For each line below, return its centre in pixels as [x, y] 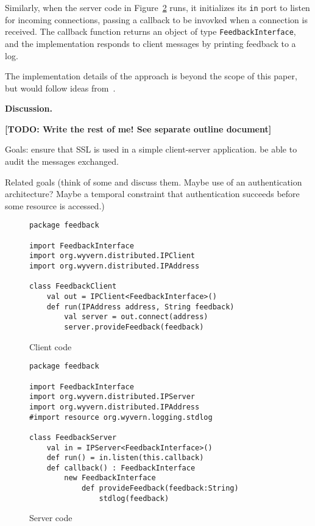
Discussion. [29, 108]
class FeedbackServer [73, 437]
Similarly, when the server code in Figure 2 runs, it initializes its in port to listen [157, 7]
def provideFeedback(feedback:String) [160, 488]
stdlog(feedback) [134, 498]
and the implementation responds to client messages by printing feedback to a [150, 43]
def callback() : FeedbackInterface [121, 468]
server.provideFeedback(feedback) [134, 327]
